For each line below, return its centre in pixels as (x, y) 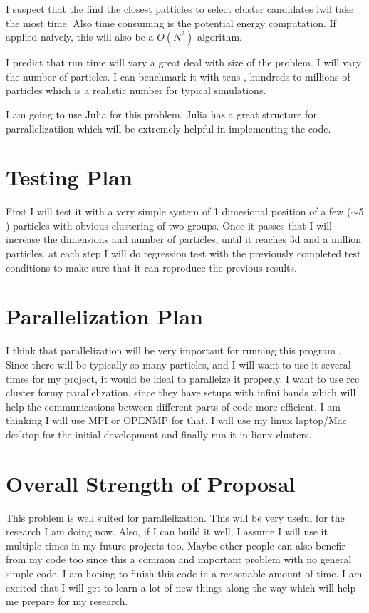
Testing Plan (69, 177)
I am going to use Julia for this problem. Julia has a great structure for (161, 114)
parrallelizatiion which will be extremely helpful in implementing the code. (168, 128)
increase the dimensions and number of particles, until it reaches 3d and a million (184, 239)
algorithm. (219, 37)
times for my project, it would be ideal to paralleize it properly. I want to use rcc (183, 378)
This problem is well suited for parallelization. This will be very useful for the (175, 517)
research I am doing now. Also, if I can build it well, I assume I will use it (167, 531)
